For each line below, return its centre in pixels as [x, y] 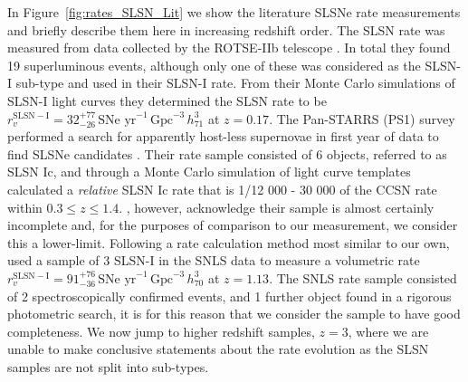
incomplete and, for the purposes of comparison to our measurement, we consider [233, 225]
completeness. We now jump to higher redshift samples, [161, 331]
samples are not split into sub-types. [108, 366]
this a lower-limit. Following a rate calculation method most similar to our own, [229, 242]
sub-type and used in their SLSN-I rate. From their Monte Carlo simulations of [235, 83]
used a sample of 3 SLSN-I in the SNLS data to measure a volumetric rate [214, 260]
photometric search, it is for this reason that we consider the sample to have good [234, 314]
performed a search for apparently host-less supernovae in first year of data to [223, 136]
